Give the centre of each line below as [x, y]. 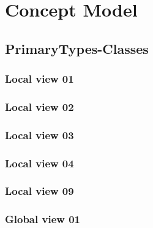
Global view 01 [43, 219]
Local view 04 [39, 163]
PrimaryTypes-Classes [77, 48]
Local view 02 [39, 106]
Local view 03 [39, 135]
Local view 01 [39, 79]
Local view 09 [39, 191]
